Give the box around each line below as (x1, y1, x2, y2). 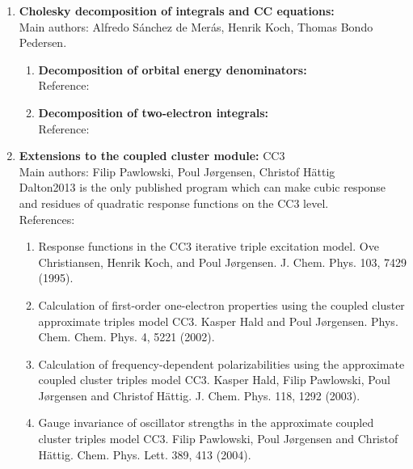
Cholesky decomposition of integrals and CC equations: (19, 2, 335, 19)
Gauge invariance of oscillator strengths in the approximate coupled (38, 414, 374, 431)
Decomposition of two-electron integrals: (38, 104, 269, 120)
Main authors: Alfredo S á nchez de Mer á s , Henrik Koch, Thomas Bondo (19, 18, 373, 35)
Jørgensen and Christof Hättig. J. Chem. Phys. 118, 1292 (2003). (38, 387, 360, 404)
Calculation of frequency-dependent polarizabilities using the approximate (38, 355, 405, 372)
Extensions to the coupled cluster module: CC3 (19, 147, 285, 164)
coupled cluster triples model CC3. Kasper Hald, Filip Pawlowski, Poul (38, 371, 391, 388)
